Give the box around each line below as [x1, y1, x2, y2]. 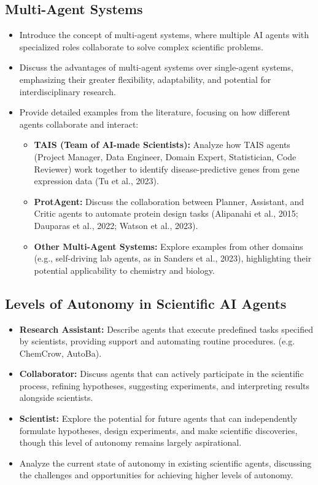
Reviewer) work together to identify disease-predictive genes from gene [34, 162, 300, 175]
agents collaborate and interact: [19, 117, 139, 130]
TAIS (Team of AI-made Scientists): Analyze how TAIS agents [34, 138, 290, 151]
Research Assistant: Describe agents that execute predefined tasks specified [19, 322, 313, 335]
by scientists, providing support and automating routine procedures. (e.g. [19, 335, 295, 347]
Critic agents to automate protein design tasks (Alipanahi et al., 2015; [34, 207, 298, 220]
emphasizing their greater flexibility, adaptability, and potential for [19, 72, 271, 85]
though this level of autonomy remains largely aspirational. [19, 436, 242, 449]
